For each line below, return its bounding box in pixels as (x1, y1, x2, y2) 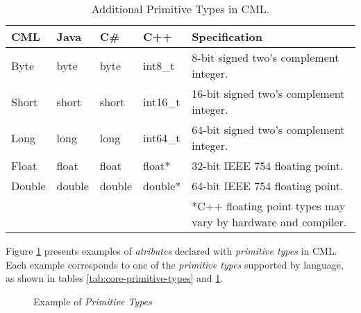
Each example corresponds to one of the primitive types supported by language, (6, 257, 344, 271)
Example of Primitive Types (33, 294, 152, 308)
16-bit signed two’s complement (192, 85, 345, 101)
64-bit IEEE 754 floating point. (192, 178, 344, 194)
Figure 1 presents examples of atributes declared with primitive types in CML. (6, 244, 337, 257)
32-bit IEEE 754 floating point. (192, 158, 344, 174)
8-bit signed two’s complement (192, 49, 339, 65)
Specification (192, 28, 263, 44)
